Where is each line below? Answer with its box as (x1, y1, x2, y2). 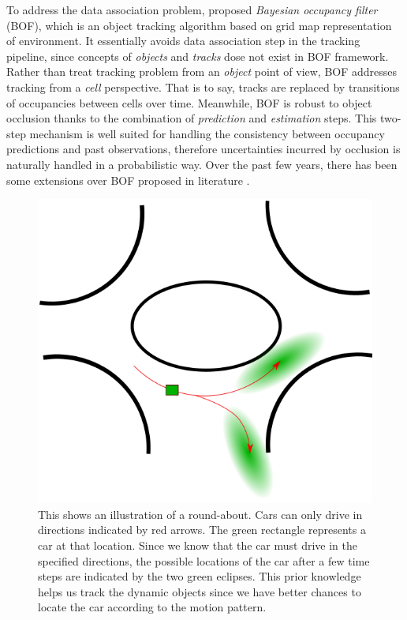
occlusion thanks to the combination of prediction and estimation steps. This (6, 110, 377, 126)
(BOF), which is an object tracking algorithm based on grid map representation (6, 17, 392, 33)
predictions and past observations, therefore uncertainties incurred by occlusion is (6, 141, 401, 157)
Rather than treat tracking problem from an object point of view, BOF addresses (6, 63, 398, 80)
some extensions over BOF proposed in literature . (6, 171, 250, 188)
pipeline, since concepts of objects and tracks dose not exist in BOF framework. (6, 47, 389, 64)
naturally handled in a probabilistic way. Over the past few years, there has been (6, 156, 398, 172)
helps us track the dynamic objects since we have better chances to (38, 583, 361, 599)
